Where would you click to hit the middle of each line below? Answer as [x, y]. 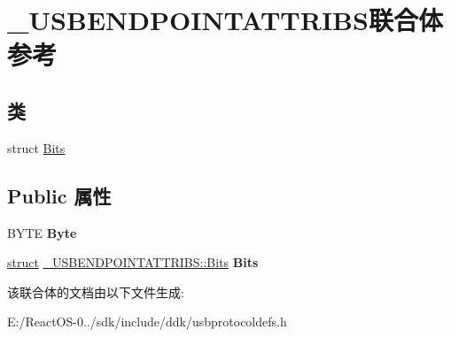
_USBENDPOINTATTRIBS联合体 [225, 20]
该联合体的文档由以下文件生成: [96, 291]
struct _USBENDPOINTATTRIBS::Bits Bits [133, 262]
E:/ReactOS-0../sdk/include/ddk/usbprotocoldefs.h [147, 322]
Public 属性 [59, 195]
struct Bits [36, 147]
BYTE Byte [42, 232]
